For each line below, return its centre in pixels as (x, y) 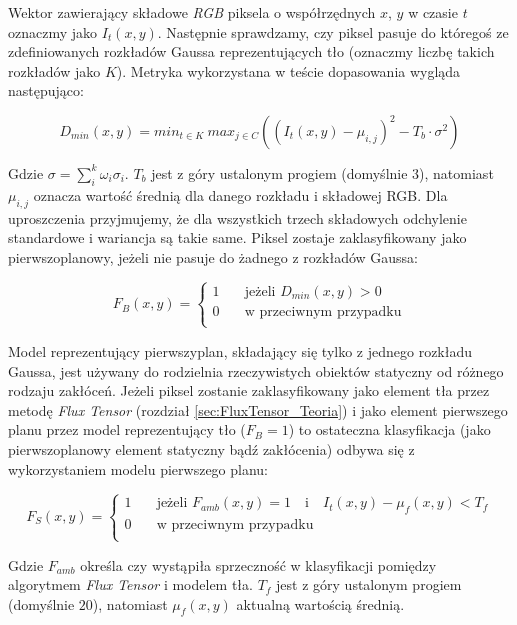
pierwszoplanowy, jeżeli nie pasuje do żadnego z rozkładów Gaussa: (213, 256)
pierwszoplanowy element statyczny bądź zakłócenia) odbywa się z (211, 448)
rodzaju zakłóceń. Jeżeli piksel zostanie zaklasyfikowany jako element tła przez (249, 390)
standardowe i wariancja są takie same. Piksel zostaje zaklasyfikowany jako (237, 237)
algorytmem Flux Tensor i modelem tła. (130, 584)
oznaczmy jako (53, 31)
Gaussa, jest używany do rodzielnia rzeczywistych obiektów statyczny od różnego (256, 370)
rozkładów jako (54, 70)
